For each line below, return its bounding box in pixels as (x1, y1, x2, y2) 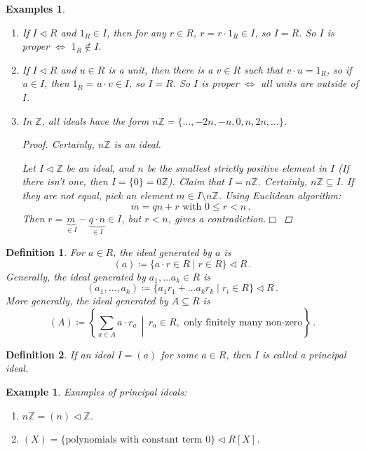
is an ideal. (114, 137, 161, 152)
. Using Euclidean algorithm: (218, 187, 341, 202)
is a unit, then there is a (108, 62, 213, 76)
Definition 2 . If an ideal (6, 346, 114, 361)
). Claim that (168, 174, 225, 189)
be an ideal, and (66, 160, 135, 175)
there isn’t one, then (22, 174, 108, 189)
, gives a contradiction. (168, 210, 266, 225)
